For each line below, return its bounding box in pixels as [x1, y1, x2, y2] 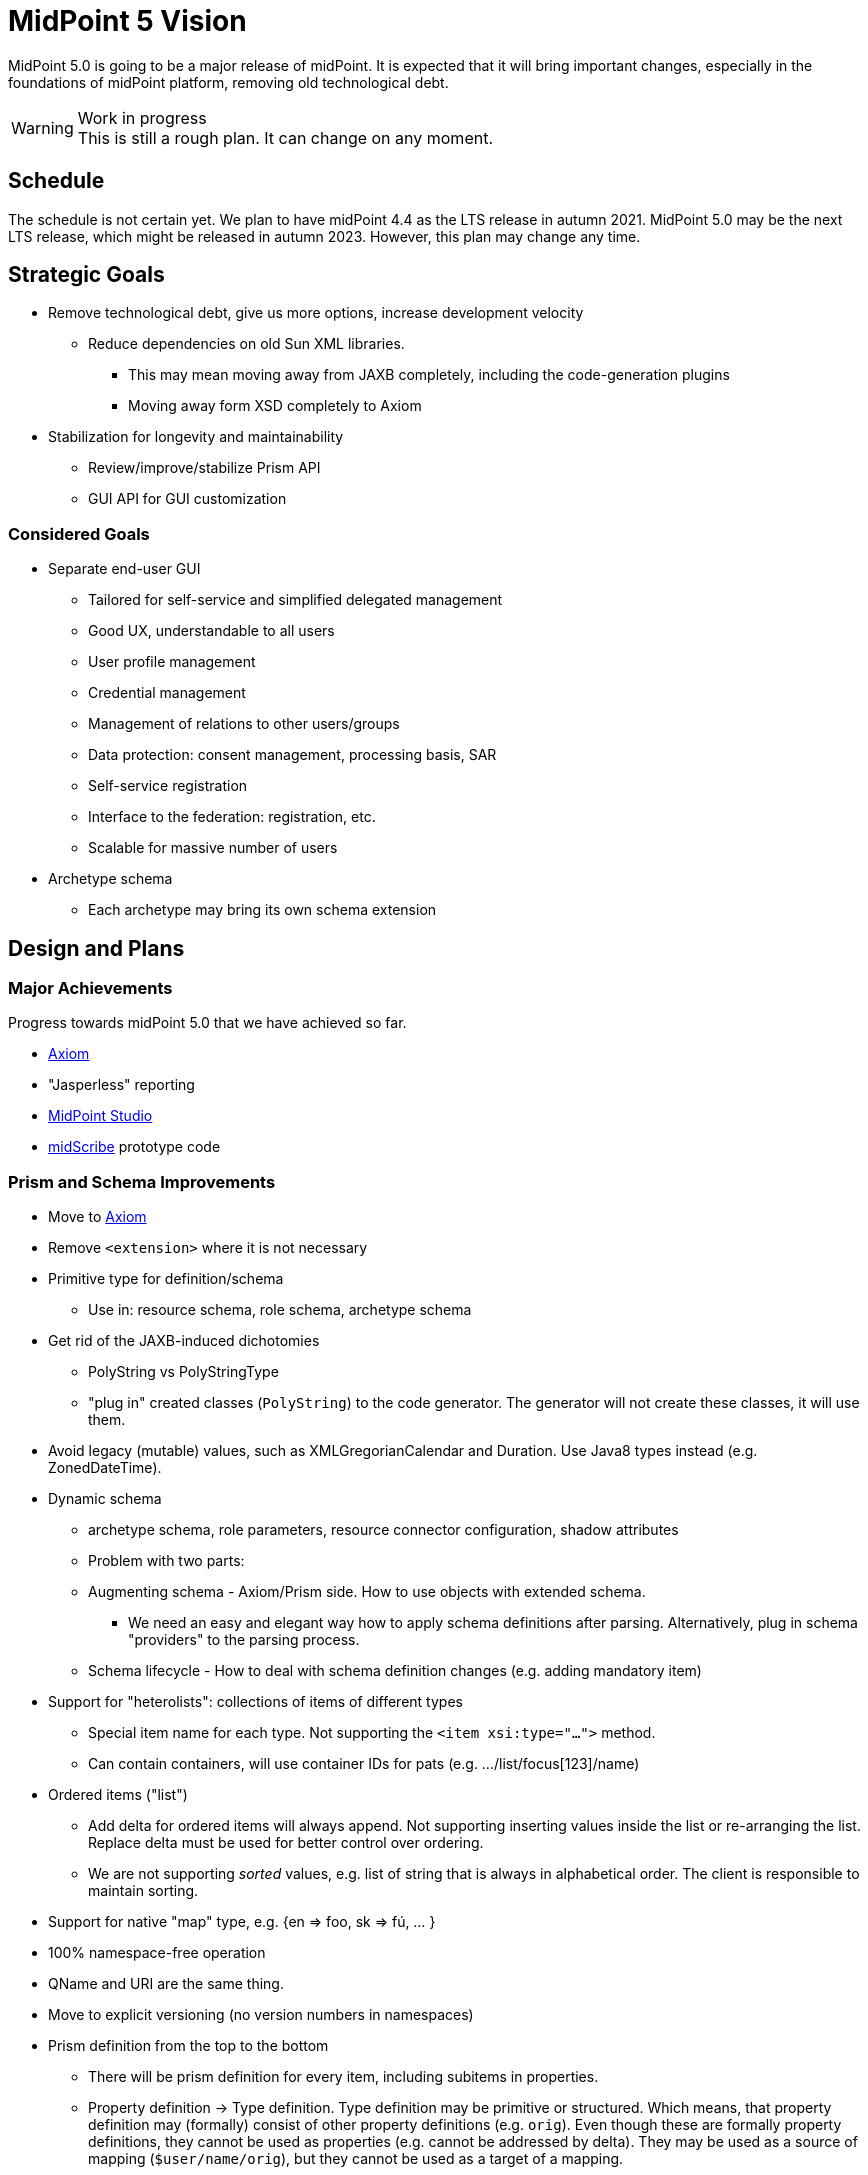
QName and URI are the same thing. [48, 1975, 284, 1993]
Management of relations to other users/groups [88, 715, 400, 733]
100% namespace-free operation [48, 1944, 266, 1962]
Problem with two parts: [88, 1552, 245, 1570]
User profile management [88, 653, 256, 671]
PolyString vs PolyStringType [88, 1363, 279, 1381]
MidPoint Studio [48, 1107, 153, 1125]
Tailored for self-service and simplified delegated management [88, 591, 503, 609]
